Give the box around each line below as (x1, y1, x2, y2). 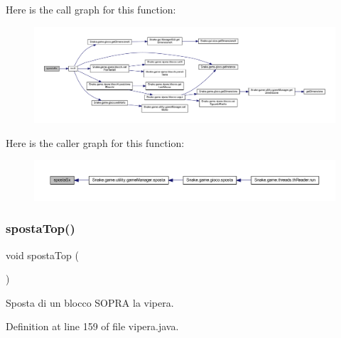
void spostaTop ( (6, 247, 79, 262)
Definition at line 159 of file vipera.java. (6, 319, 179, 334)
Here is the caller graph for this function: (6, 135, 185, 150)
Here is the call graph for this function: (6, 2, 176, 16)
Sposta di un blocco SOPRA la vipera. (6, 295, 174, 310)
